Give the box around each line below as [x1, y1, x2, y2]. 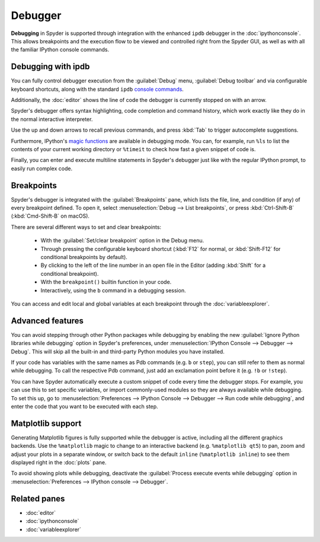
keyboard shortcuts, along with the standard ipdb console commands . [11, 85, 184, 93]
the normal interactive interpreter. [11, 116, 93, 123]
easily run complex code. [11, 165, 73, 172]
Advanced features [11, 315, 84, 326]
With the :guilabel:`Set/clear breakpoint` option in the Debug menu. [40, 237, 204, 244]
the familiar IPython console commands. [11, 46, 110, 53]
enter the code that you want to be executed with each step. [11, 403, 158, 410]
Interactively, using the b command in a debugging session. [40, 286, 186, 294]
